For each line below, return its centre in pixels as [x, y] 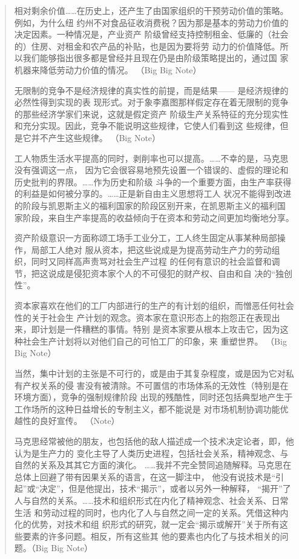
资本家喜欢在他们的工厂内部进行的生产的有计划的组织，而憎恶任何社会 [154, 306]
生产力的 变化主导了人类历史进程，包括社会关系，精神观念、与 [164, 453]
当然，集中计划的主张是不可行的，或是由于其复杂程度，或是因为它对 [150, 373]
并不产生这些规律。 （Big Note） [96, 137]
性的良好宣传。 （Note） [71, 421]
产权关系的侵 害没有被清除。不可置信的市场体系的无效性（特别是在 [156, 385]
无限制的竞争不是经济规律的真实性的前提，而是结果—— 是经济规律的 [151, 90]
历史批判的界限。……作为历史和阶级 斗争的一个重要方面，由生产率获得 [153, 181]
